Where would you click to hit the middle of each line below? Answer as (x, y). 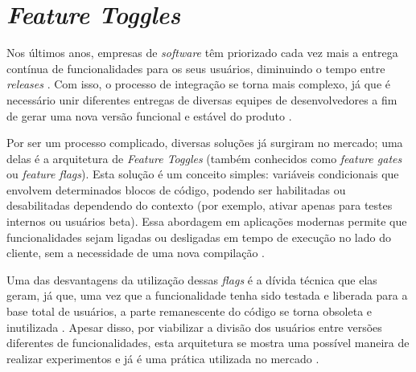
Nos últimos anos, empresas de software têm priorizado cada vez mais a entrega (202, 53)
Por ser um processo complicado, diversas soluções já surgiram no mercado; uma (205, 143)
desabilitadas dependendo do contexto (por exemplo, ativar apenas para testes (200, 205)
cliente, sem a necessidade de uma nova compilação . (136, 253)
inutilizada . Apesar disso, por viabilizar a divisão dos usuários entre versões (194, 327)
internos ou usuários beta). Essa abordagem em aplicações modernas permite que (207, 221)
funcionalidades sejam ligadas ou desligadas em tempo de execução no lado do (199, 237)
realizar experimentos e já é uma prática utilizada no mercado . (163, 358)
